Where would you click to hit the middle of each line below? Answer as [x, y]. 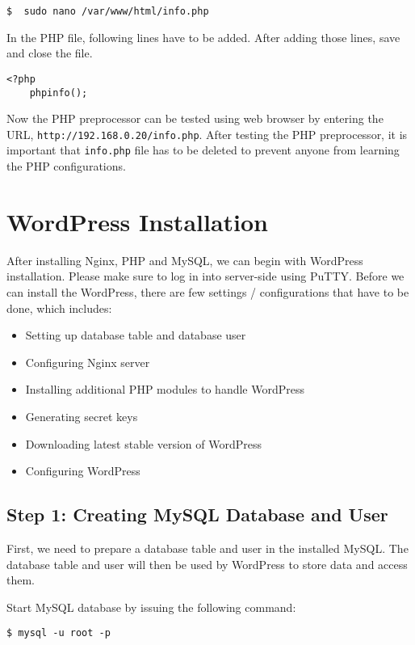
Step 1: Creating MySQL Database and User [197, 514]
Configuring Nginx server [88, 362]
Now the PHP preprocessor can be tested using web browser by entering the [195, 118]
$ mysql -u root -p [59, 633]
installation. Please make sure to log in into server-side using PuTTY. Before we [205, 276]
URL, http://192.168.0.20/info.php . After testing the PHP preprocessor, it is [207, 134]
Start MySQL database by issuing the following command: [151, 607]
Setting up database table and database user [136, 335]
